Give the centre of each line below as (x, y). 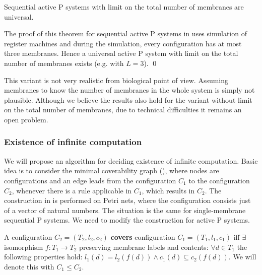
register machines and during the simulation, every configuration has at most (123, 43)
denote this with (29, 266)
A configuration (28, 236)
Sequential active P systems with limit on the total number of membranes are (124, 7)
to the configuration (219, 180)
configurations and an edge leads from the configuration (90, 180)
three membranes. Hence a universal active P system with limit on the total (121, 53)
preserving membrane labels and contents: (144, 247)
